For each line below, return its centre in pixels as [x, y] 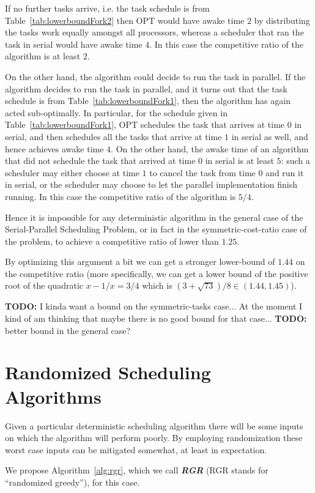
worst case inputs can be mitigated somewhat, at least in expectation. [136, 449]
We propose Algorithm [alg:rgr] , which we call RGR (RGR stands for [137, 470]
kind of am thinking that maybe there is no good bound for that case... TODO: [156, 318]
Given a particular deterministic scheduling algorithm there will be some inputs [154, 425]
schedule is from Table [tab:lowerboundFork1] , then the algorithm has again [148, 101]
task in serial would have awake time [74, 44]
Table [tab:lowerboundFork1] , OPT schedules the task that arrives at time [145, 124]
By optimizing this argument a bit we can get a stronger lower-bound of [140, 261]
